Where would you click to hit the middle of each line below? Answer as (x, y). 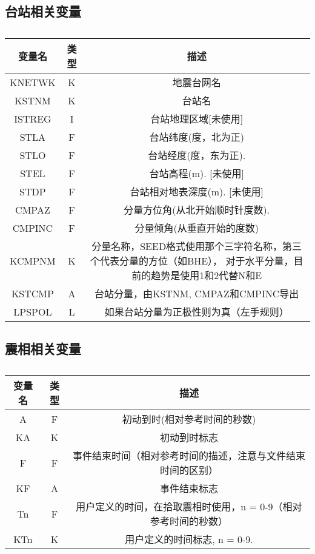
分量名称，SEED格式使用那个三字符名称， (187, 246)
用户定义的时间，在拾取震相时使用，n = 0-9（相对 (189, 507)
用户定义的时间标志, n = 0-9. (189, 539)
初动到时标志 (189, 437)
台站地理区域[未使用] (197, 119)
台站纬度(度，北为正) (197, 137)
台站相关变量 (43, 11)
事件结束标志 (189, 488)
